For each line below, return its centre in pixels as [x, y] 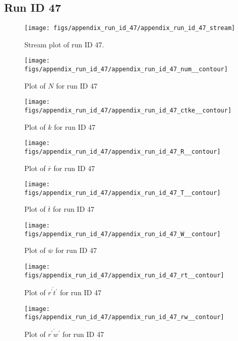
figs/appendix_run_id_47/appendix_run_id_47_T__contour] [123, 193]
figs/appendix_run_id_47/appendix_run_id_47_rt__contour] [124, 275]
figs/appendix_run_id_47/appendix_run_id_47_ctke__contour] [128, 111]
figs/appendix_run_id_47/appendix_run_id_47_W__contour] [123, 234]
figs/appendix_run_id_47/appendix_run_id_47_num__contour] [126, 69]
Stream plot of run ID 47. [64, 44]
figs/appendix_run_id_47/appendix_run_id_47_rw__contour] [124, 317]
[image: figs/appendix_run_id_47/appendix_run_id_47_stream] [130, 28]
